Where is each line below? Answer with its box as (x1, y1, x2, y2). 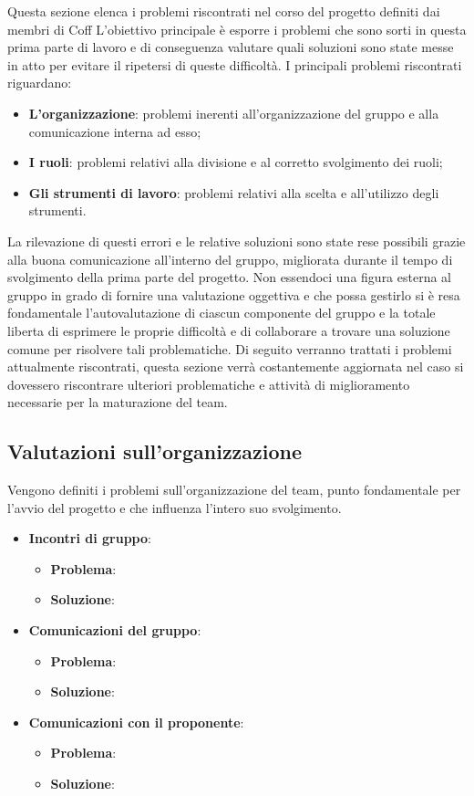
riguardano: (7, 73, 72, 92)
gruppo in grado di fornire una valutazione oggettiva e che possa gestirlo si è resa (7, 285, 460, 304)
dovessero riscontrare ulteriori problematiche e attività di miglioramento (7, 374, 410, 393)
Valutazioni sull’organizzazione (7, 437, 303, 466)
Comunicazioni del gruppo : (28, 621, 201, 640)
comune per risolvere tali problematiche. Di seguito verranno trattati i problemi (7, 339, 452, 358)
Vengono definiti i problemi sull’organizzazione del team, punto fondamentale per (7, 480, 461, 499)
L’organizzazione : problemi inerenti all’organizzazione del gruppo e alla (28, 103, 439, 122)
